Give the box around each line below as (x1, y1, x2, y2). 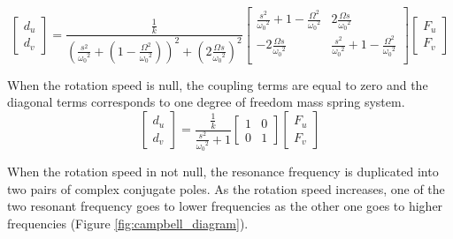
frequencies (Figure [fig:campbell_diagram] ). (7, 213, 249, 232)
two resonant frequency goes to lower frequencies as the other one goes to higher (7, 197, 443, 215)
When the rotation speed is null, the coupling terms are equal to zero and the (7, 75, 428, 93)
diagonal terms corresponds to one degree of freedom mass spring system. (7, 93, 405, 111)
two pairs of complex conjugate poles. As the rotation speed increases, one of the (7, 179, 445, 198)
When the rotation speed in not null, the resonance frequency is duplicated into (7, 162, 439, 181)
